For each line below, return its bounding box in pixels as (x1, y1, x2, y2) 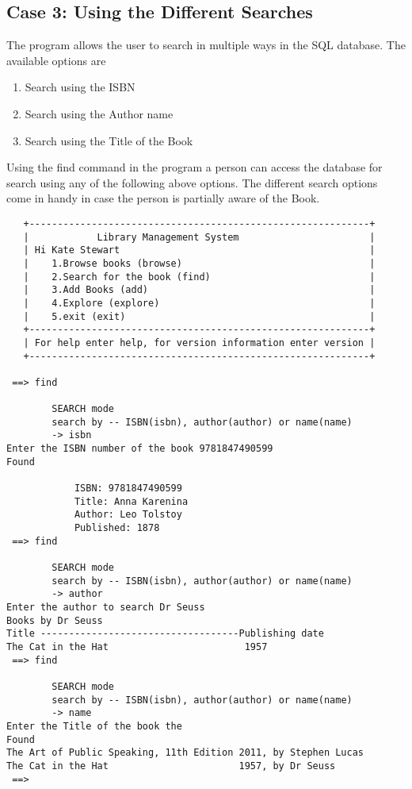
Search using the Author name (25, 105, 174, 121)
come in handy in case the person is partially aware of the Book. (6, 190, 320, 206)
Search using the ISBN (25, 79, 135, 95)
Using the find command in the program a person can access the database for (6, 159, 383, 175)
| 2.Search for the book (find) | (23, 271, 376, 283)
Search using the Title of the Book (25, 132, 193, 148)
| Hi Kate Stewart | (23, 244, 376, 256)
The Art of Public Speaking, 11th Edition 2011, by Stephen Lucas (6, 747, 364, 759)
